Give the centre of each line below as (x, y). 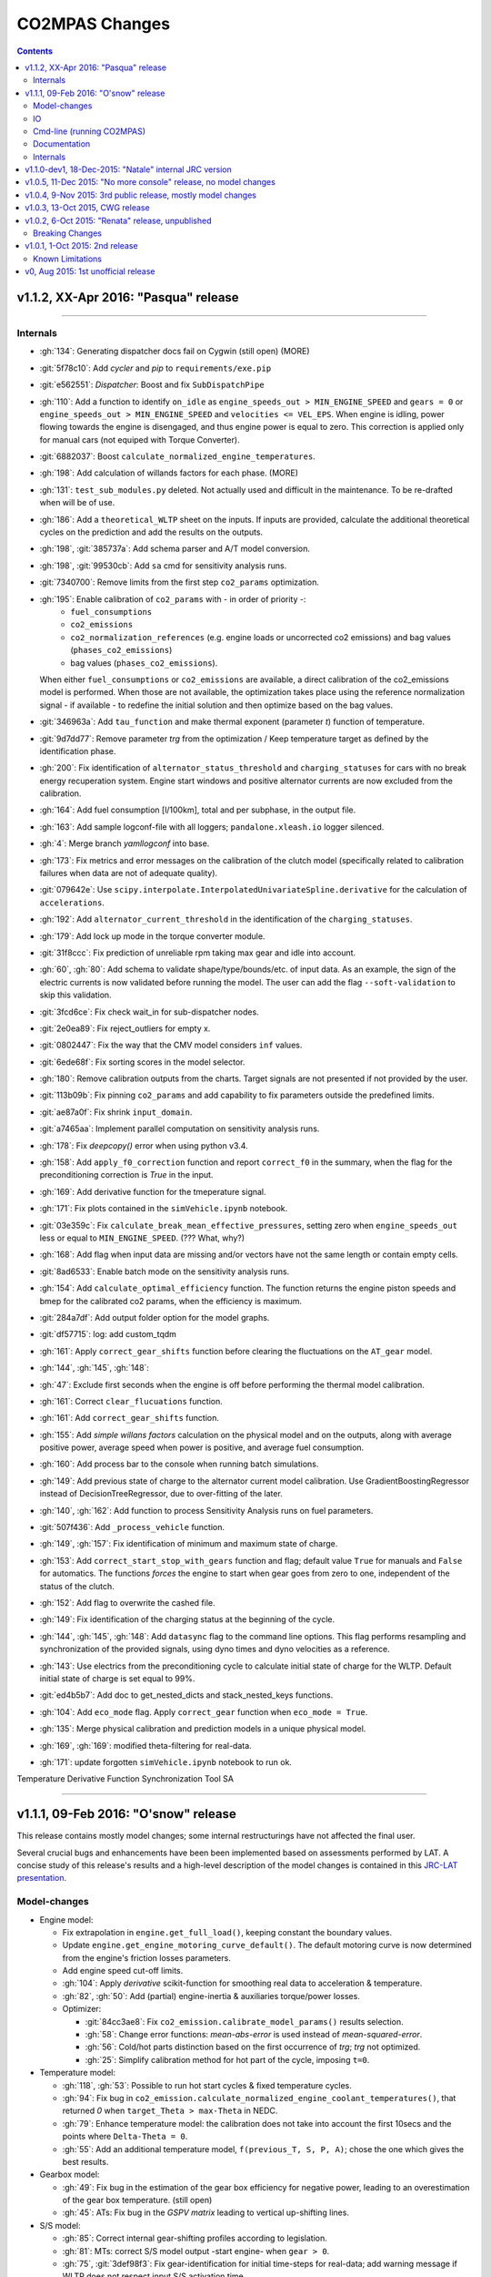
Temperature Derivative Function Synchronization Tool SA (125, 1779)
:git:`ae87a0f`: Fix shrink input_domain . (116, 1112)
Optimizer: (82, 2009)
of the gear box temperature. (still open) (137, 2200)
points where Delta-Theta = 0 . (125, 2137)
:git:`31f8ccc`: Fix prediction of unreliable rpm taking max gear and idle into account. (198, 953)
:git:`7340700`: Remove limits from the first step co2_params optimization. (180, 582)
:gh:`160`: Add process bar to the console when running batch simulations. (179, 1464)
